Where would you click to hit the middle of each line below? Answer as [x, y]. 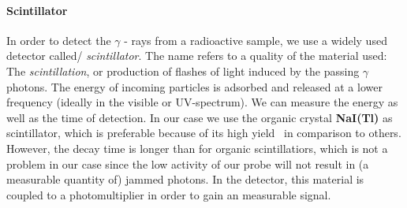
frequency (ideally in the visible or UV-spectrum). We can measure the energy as [202, 102]
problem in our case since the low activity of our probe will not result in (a [188, 163]
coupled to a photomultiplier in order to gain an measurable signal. [169, 194]
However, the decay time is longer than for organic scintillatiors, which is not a [197, 148]
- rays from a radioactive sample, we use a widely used [256, 40]
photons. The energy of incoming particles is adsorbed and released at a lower [194, 86]
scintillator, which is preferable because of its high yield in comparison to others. [204, 133]
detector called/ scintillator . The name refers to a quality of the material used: [197, 56]
